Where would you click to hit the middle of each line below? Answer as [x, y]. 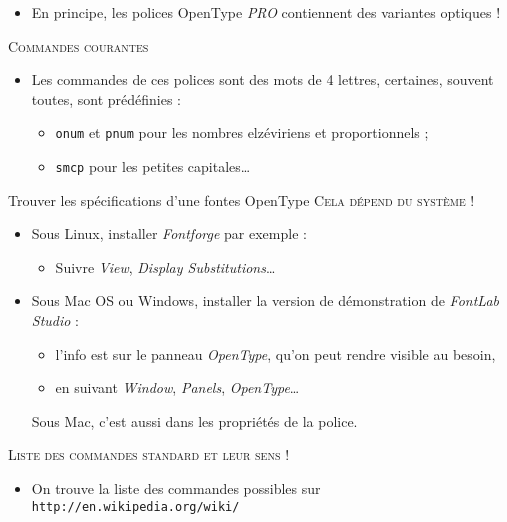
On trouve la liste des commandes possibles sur [176, 488]
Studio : [55, 320]
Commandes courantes [78, 45]
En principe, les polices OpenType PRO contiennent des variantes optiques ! [266, 12]
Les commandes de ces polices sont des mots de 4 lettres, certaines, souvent [262, 79]
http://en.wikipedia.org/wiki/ [135, 506]
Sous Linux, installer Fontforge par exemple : [169, 233]
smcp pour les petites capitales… [153, 166]
